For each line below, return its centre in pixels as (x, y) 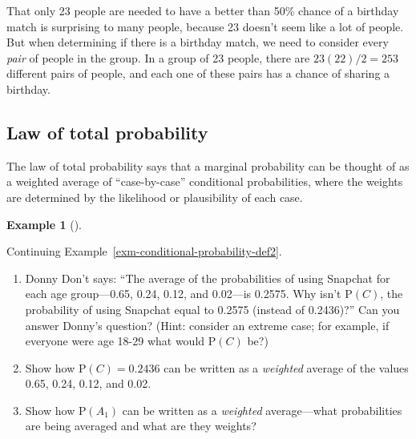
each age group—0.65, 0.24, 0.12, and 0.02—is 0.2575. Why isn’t (183, 294)
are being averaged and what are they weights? (141, 426)
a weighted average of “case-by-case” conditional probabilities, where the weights (205, 181)
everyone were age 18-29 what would (115, 341)
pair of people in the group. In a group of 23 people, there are (158, 57)
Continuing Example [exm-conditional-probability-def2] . (144, 251)
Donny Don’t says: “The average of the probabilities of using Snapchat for (208, 278)
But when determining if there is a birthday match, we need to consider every (198, 42)
